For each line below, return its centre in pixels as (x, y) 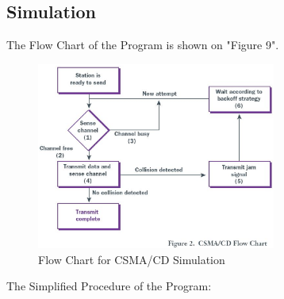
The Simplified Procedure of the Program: (109, 286)
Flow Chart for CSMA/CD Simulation (132, 259)
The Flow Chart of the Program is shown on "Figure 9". (143, 45)
